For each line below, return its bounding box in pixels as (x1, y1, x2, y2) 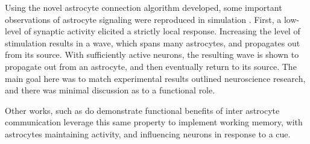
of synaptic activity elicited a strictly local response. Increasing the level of (24, 25, 300, 37)
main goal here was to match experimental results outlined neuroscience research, (5, 72, 306, 84)
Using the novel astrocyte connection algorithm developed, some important (5, 1, 282, 13)
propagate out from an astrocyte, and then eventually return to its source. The (5, 60, 297, 72)
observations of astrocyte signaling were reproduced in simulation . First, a (5, 13, 282, 25)
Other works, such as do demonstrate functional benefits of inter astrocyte (5, 104, 280, 116)
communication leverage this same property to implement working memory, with (5, 116, 303, 128)
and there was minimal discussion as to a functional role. (5, 84, 215, 96)
